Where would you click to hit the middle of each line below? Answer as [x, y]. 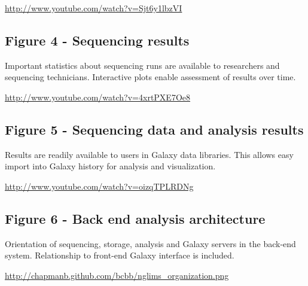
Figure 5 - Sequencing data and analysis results [154, 129]
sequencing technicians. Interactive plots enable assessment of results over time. [150, 77]
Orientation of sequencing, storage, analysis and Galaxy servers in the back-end [150, 243]
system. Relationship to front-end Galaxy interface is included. [120, 255]
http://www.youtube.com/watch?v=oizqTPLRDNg [99, 186]
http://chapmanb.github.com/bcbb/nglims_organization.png [117, 275]
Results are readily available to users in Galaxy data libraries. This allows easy [149, 154]
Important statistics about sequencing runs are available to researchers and [142, 65]
